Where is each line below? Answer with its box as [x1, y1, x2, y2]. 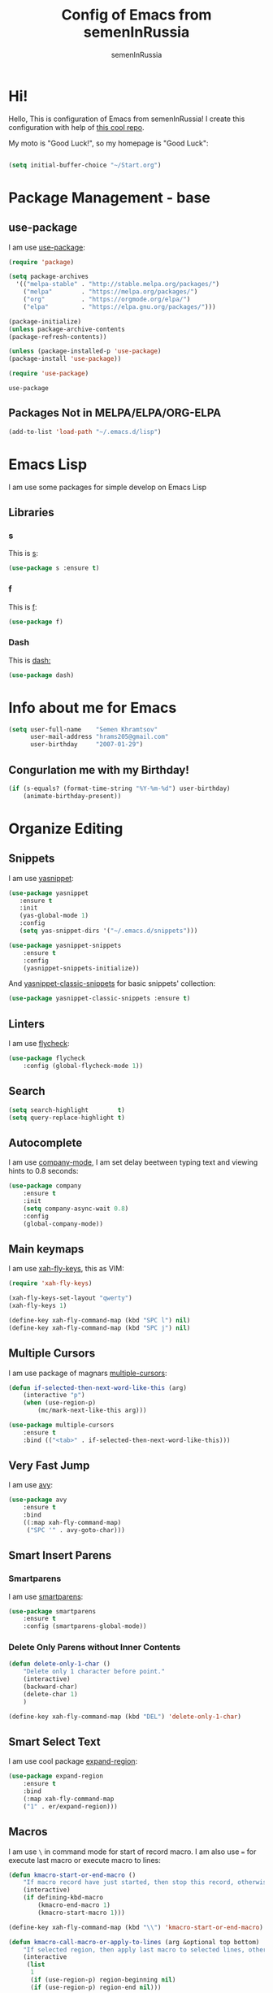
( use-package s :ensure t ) [8, 564, 100, 572]
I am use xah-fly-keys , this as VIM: [8, 1264, 124, 1274]
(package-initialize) [8, 317, 82, 326]
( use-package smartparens [8, 1607, 96, 1615]
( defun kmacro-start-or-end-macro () [8, 1871, 136, 1879]
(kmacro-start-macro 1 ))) [37, 1908, 126, 1917]
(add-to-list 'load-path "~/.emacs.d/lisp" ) [8, 428, 162, 436]
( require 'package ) [8, 258, 75, 266]
